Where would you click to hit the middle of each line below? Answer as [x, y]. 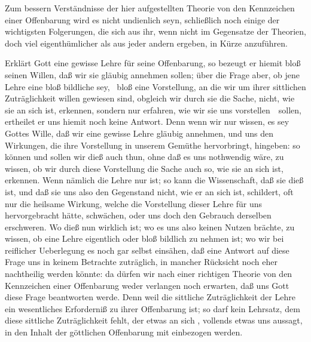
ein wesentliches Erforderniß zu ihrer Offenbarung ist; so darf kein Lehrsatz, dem [153, 308]
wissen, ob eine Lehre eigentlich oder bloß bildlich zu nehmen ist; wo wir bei [144, 238]
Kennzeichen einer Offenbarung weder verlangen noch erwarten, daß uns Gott [147, 285]
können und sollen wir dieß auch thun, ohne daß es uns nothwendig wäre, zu [144, 157]
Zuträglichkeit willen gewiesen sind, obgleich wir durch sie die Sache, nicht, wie [150, 98]
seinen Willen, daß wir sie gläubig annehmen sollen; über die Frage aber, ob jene [152, 74]
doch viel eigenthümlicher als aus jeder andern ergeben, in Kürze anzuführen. [146, 43]
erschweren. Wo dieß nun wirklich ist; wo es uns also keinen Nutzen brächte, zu [150, 227]
